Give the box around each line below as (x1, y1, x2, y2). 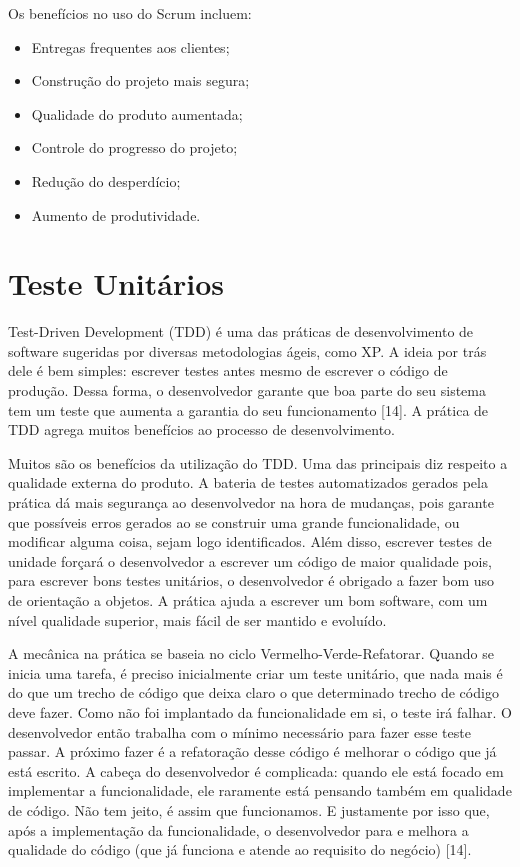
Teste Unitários (8, 263, 224, 304)
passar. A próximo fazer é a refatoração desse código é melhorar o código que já (8, 741, 497, 762)
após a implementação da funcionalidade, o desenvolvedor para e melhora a (8, 819, 469, 840)
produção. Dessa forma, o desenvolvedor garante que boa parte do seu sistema (8, 380, 486, 401)
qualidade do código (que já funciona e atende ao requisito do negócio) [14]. (8, 839, 472, 860)
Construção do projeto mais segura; (31, 70, 250, 91)
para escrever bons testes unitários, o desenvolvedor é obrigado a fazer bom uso (8, 570, 495, 591)
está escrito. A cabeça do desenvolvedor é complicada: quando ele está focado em (8, 760, 504, 781)
